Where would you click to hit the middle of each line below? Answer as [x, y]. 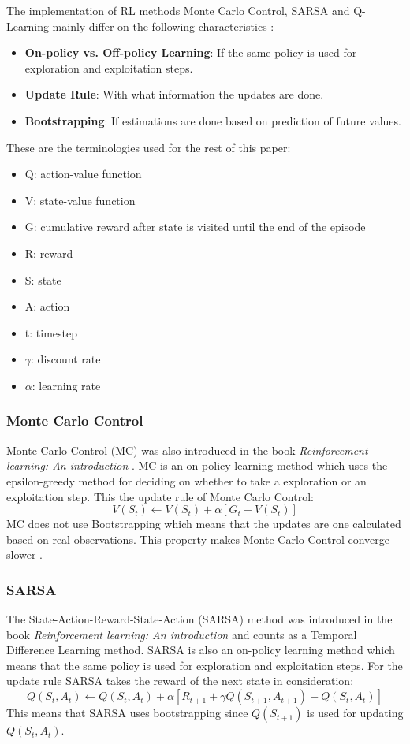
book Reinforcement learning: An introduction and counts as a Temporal [182, 634]
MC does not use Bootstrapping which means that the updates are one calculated [204, 524]
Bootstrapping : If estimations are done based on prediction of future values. [213, 120]
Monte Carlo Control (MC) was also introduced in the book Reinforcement [187, 450]
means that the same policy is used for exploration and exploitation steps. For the [205, 665]
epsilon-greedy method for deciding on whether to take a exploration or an [186, 480]
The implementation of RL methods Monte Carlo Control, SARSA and [178, 10]
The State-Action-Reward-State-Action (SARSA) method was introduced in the [199, 619]
